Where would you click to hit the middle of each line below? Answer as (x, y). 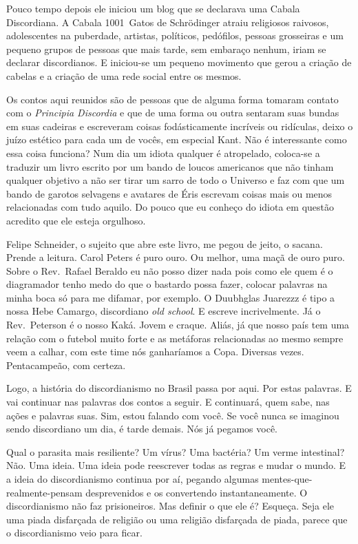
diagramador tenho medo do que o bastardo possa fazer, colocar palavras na (167, 284)
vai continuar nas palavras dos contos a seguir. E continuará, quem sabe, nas (168, 402)
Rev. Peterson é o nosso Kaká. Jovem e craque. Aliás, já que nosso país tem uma (178, 325)
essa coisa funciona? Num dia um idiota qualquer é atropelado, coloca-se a (163, 153)
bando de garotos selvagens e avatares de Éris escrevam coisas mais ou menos (169, 193)
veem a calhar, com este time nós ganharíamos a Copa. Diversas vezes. (155, 352)
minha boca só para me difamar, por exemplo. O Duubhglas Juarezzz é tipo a (171, 297)
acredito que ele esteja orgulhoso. (76, 220)
